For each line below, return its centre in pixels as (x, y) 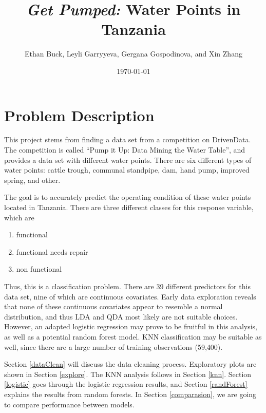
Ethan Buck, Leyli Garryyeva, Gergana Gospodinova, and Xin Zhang (134, 54)
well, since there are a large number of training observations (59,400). (113, 346)
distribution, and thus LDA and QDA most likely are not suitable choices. (121, 316)
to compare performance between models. (69, 404)
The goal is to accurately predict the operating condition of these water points (128, 197)
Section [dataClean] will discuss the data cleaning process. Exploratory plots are (130, 364)
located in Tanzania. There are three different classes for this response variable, (129, 207)
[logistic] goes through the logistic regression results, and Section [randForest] (126, 384)
